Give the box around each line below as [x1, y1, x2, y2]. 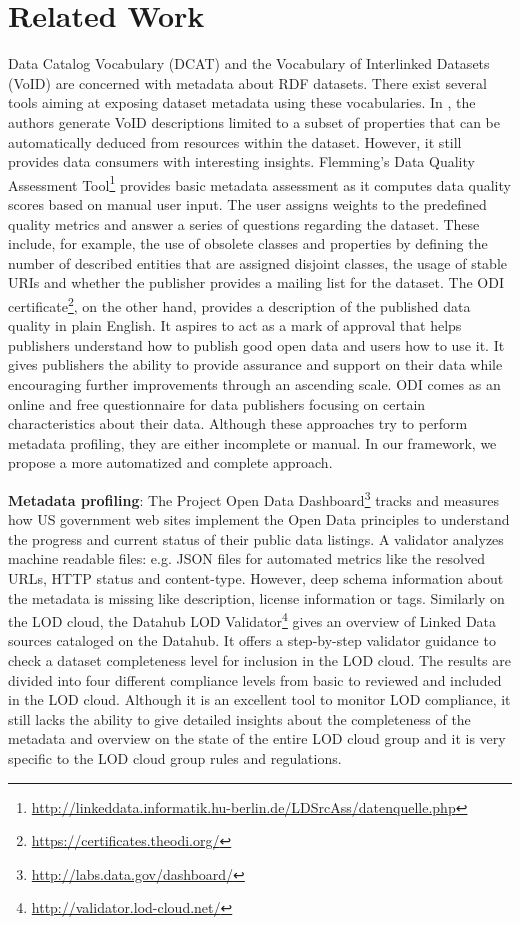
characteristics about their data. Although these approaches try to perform [8, 413, 468, 434]
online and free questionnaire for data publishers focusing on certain [8, 393, 426, 414]
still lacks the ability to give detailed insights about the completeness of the [8, 708, 471, 729]
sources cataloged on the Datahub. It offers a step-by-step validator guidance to [8, 630, 496, 651]
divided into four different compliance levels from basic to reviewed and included [8, 669, 502, 690]
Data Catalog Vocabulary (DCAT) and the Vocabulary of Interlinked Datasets [8, 53, 490, 74]
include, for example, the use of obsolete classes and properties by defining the [8, 233, 488, 254]
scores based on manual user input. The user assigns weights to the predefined [8, 193, 487, 214]
